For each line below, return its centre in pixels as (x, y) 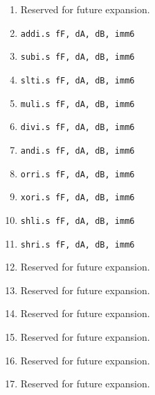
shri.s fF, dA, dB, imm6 (77, 244)
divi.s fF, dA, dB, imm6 (77, 128)
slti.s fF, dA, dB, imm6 (77, 80)
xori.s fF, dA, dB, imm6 (77, 198)
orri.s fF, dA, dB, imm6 (77, 174)
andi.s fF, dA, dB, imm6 (77, 151)
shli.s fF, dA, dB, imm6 (77, 221)
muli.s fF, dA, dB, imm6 (77, 104)
